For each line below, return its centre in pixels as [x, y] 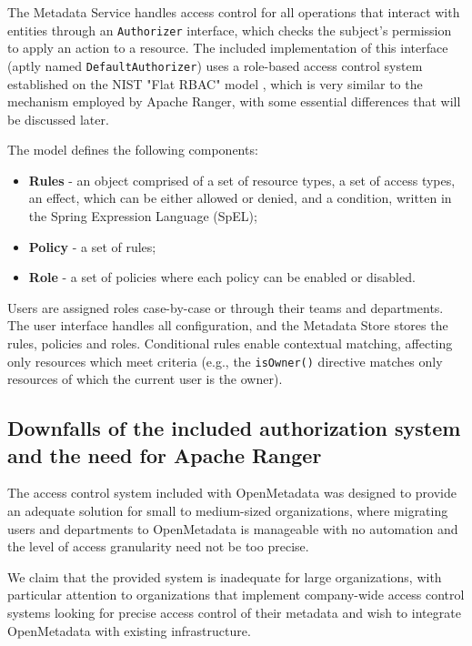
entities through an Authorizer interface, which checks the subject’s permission [230, 30]
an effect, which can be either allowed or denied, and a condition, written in [240, 198]
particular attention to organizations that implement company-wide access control [236, 595]
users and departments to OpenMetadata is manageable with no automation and [233, 528]
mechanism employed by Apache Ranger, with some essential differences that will [234, 101]
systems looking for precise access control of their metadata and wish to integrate [234, 613]
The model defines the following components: [133, 150]
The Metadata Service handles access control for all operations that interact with [234, 12]
